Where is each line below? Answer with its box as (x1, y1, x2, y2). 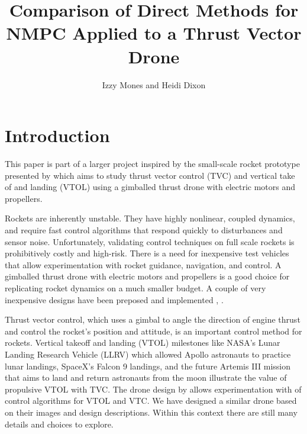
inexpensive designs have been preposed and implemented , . (5, 293, 224, 306)
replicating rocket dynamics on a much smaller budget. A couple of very (5, 281, 266, 294)
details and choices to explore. (5, 417, 114, 430)
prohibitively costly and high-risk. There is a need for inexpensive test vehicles (5, 247, 289, 259)
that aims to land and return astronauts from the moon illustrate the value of (5, 371, 287, 384)
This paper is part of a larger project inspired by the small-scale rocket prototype (5, 157, 300, 170)
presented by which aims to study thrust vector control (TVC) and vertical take (5, 169, 295, 181)
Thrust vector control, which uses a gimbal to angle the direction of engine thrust (5, 313, 300, 326)
